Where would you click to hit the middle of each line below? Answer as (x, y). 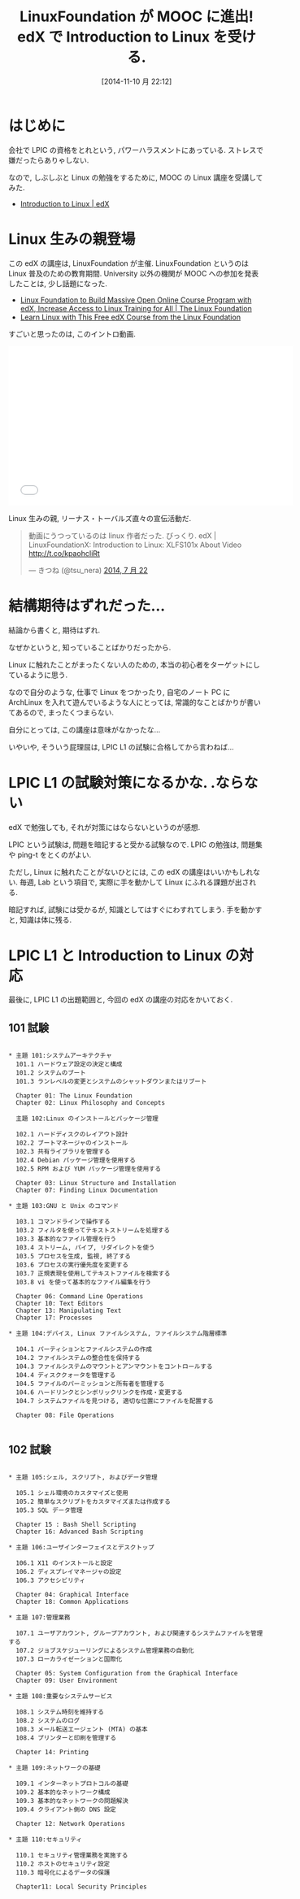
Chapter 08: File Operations (65, 1415)
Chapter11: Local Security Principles (82, 1887)
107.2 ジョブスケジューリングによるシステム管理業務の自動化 (105, 1651)
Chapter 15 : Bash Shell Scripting (76, 1525)
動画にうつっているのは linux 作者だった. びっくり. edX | (122, 535)
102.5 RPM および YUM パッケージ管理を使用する (88, 1169)
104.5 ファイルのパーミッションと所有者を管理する (90, 1384)
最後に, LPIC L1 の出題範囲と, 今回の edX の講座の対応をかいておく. (121, 1000)
